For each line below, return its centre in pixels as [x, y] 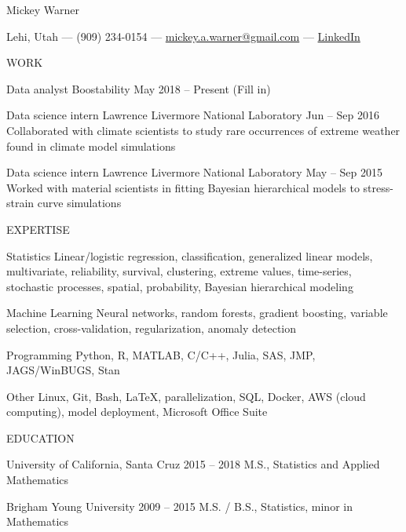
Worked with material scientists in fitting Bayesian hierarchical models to [183, 187]
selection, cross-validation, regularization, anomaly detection [152, 328]
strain [20, 203]
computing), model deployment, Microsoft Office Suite [137, 412]
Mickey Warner [43, 9]
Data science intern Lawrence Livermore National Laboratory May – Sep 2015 [195, 172]
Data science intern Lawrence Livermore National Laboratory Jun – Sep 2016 [193, 115]
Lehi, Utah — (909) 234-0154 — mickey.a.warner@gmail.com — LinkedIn [183, 36]
